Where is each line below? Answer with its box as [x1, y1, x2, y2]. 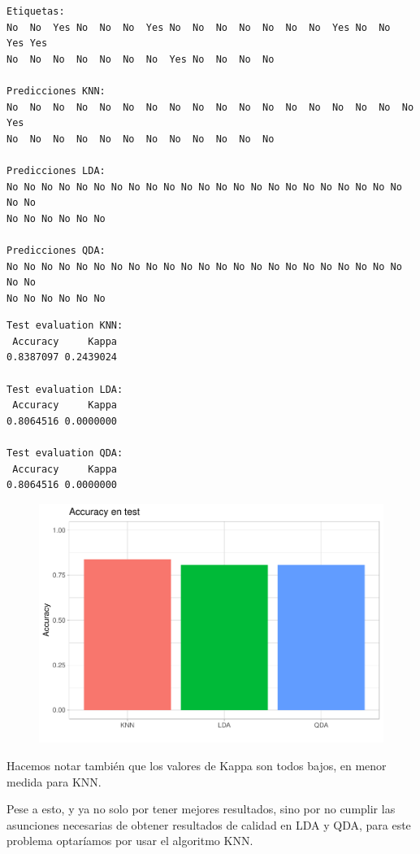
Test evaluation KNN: [6, 320, 123, 332]
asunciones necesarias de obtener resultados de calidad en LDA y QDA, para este [6, 816, 411, 833]
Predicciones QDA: [6, 244, 106, 256]
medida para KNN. [6, 773, 102, 790]
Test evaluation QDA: [6, 447, 123, 460]
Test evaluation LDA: [6, 383, 123, 395]
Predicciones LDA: [6, 164, 106, 176]
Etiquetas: [6, 6, 65, 17]
